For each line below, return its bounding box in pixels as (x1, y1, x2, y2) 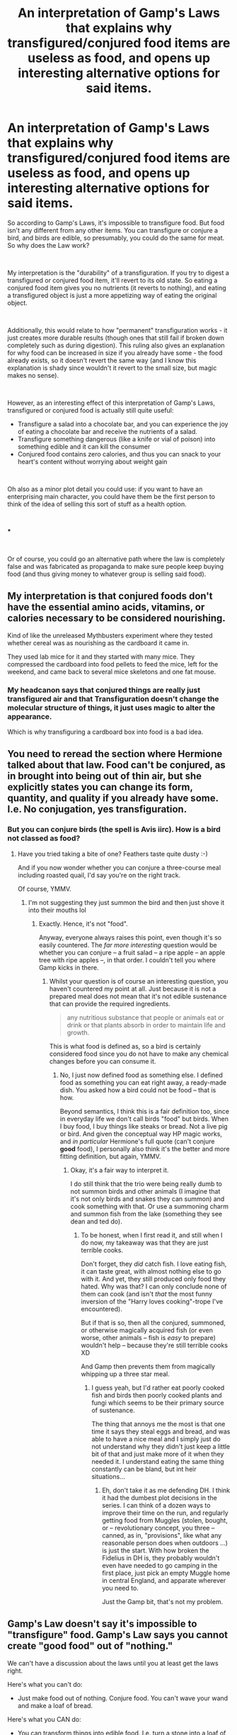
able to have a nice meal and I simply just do (91, 1434, 221, 1443)
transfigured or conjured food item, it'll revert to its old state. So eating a (7, 276, 218, 284)
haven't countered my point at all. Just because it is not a (49, 984, 216, 993)
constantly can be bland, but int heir (91, 1465, 197, 1473)
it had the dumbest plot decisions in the (102, 1493, 217, 1501)
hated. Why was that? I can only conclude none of (81, 1282, 228, 1291)
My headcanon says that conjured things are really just (7, 685, 200, 695)
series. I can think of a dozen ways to (102, 1501, 211, 1509)
